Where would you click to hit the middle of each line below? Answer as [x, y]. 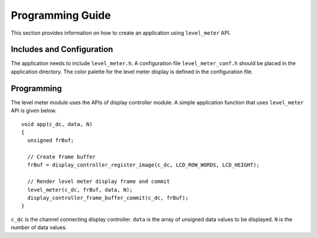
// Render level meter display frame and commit [99, 181]
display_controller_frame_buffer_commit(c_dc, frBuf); [108, 198]
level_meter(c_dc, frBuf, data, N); [80, 190]
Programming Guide [61, 15]
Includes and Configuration [62, 50]
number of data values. [39, 227]
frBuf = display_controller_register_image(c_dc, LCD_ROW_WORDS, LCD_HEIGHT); [144, 165]
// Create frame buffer [62, 157]
